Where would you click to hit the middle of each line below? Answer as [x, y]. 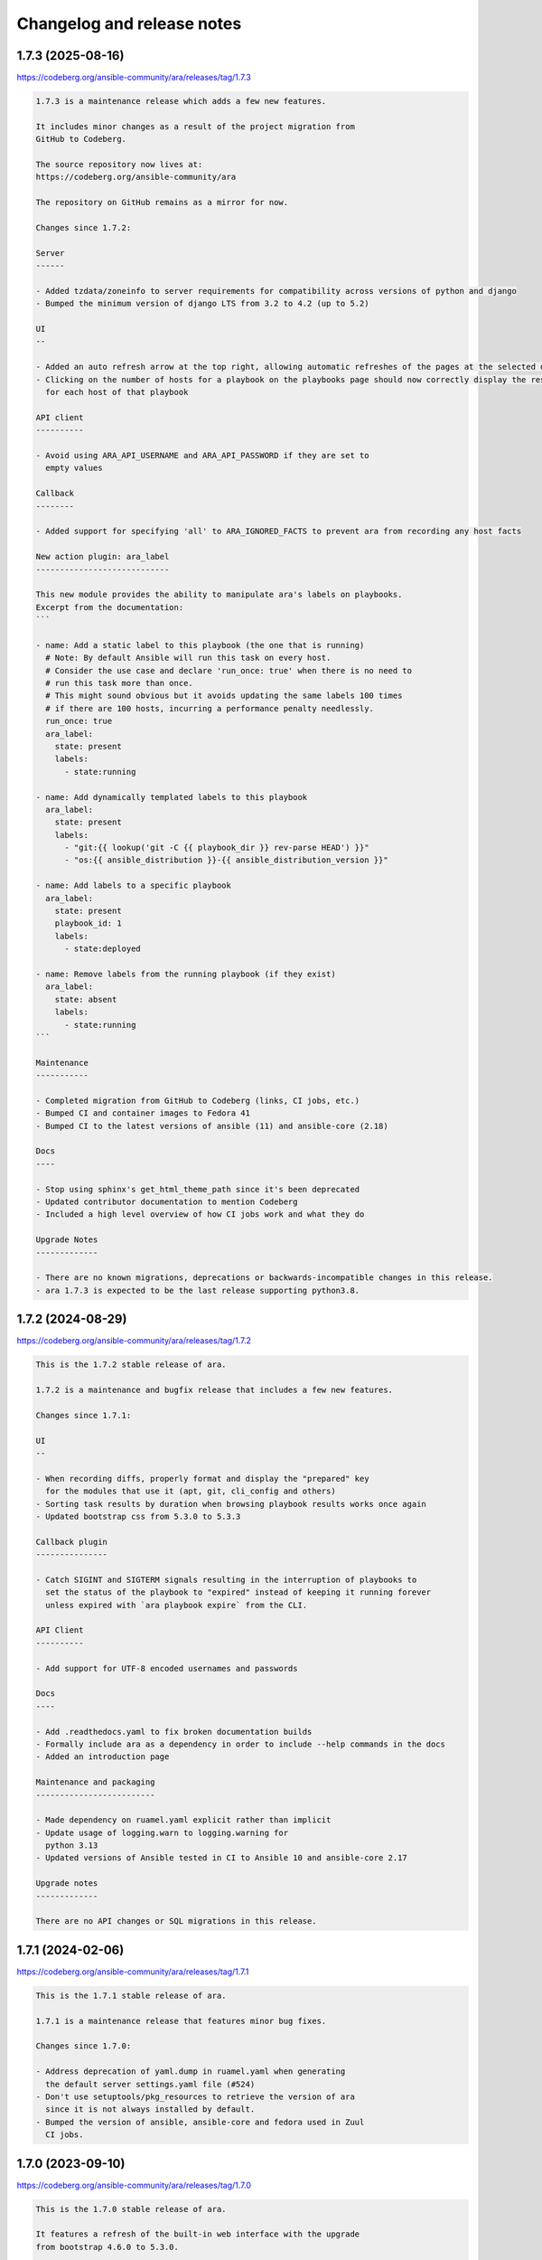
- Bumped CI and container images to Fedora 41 [143, 1113]
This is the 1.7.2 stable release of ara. [131, 1365]
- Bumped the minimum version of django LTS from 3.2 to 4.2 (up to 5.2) [202, 304]
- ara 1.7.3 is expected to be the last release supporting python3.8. [198, 1290]
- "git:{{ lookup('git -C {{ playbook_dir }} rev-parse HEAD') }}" [217, 848]
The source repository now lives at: [119, 164]
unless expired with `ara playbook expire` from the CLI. [177, 1605]
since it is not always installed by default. [150, 2109]
